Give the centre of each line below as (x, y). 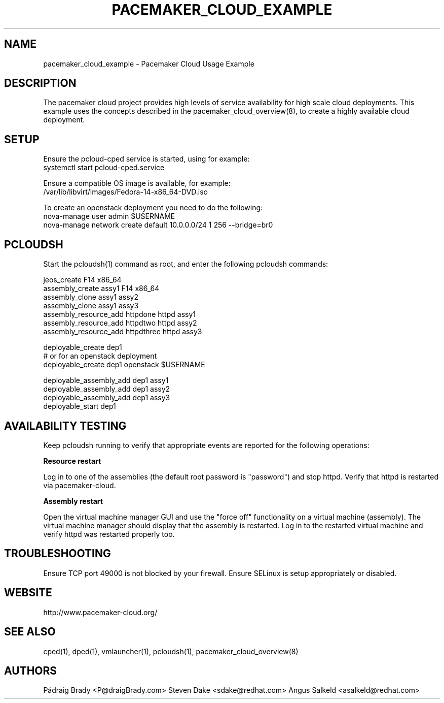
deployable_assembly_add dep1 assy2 (107, 389)
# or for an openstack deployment (100, 356)
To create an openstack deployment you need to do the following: (153, 208)
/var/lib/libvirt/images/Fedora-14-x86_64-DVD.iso (126, 192)
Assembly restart (73, 501)
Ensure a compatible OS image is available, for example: (137, 183)
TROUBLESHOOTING (58, 554)
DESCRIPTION (40, 83)
